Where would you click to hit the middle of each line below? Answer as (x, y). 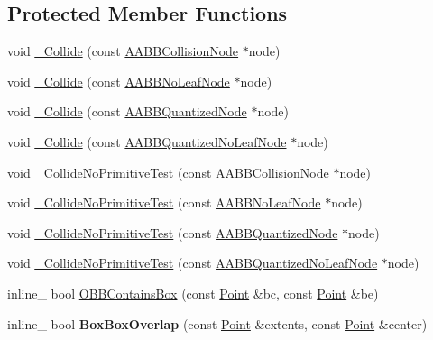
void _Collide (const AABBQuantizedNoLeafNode (147, 141)
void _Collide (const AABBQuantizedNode (127, 111)
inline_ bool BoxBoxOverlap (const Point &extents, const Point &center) (217, 323)
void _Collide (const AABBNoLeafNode (119, 81)
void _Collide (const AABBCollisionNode (123, 51)
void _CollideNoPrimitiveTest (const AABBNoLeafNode (164, 202)
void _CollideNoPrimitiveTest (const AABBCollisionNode (168, 172)
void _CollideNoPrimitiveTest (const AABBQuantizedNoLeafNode (193, 263)
